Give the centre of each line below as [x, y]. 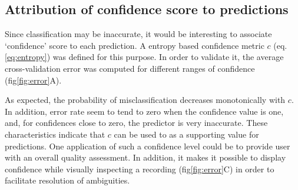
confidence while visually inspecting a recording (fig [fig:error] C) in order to [140, 169]
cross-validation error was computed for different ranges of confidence [130, 68]
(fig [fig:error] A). [33, 80]
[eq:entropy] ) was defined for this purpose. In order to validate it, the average [144, 57]
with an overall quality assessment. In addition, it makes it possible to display [145, 157]
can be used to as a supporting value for [186, 134]
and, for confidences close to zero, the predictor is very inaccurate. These [136, 123]
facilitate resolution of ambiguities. [67, 180]
